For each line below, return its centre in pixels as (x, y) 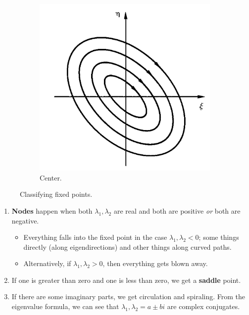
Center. (51, 177)
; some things (219, 237)
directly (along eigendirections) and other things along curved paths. (127, 247)
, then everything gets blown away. (155, 263)
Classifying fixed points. (56, 194)
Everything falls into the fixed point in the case (95, 237)
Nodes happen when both (52, 210)
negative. (25, 220)
